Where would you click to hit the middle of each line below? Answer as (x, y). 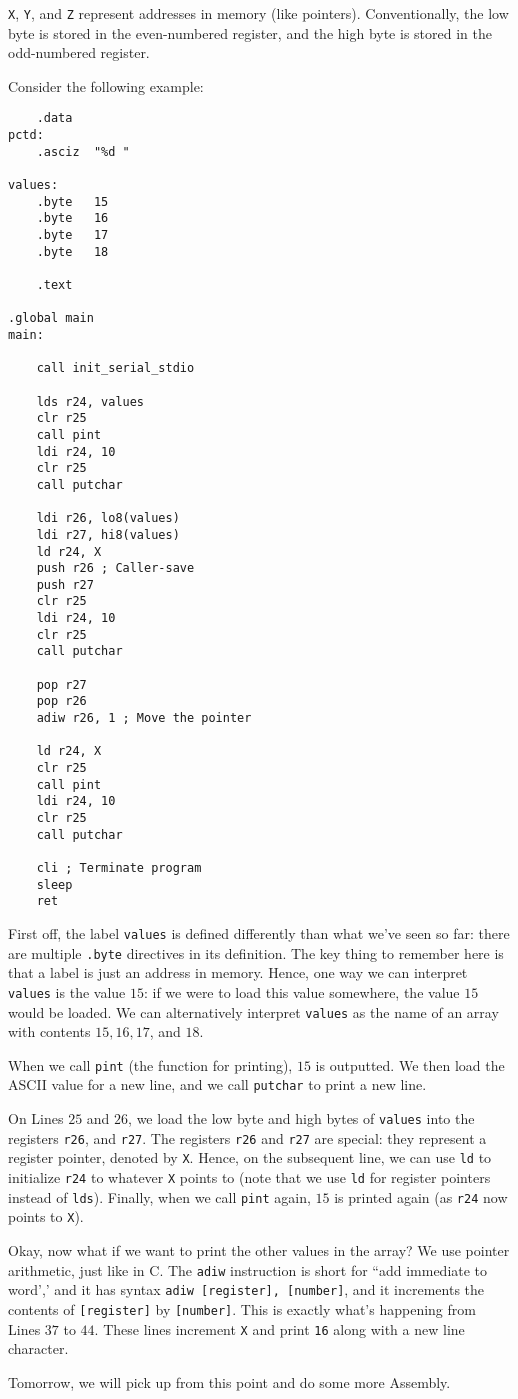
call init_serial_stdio (115, 368)
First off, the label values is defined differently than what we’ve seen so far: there (259, 932)
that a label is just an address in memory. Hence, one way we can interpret (238, 972)
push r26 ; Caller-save (115, 568)
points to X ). (46, 1216)
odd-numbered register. (79, 52)
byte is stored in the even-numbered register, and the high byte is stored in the (250, 32)
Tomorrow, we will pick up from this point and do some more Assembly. (229, 1381)
